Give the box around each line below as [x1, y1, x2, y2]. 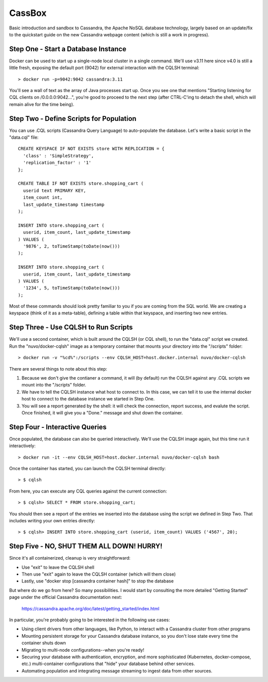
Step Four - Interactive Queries [9, 423, 107, 431]
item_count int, [23, 195, 63, 200]
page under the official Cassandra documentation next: [9, 594, 123, 600]
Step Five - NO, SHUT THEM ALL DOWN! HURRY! [9, 542, 163, 551]
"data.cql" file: [9, 134, 39, 140]
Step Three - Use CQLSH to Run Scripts [9, 323, 133, 332]
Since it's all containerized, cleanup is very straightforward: [9, 555, 131, 561]
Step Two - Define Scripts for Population [9, 114, 136, 123]
